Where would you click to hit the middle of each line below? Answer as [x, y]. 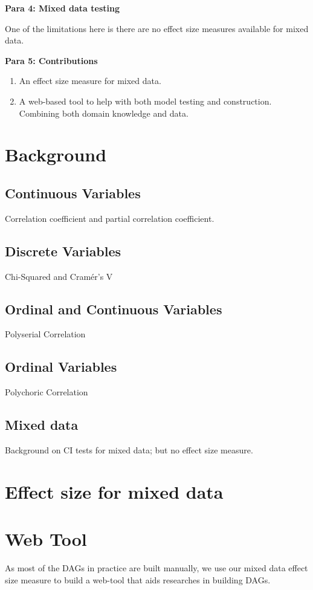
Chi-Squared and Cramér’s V [59, 276]
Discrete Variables [63, 251]
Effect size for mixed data [114, 491]
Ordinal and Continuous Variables [114, 309]
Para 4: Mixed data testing [62, 8]
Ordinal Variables [61, 367]
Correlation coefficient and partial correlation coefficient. [110, 218]
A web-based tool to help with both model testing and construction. [145, 101]
